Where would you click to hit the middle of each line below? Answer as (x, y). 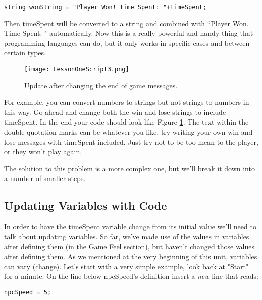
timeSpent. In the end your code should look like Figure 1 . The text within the (126, 122)
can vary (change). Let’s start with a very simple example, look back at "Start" (126, 266)
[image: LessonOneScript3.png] (77, 69)
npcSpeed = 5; (28, 292)
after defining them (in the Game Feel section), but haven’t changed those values (129, 246)
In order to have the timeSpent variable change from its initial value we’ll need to (130, 227)
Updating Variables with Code (86, 205)
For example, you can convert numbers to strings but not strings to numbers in (127, 102)
